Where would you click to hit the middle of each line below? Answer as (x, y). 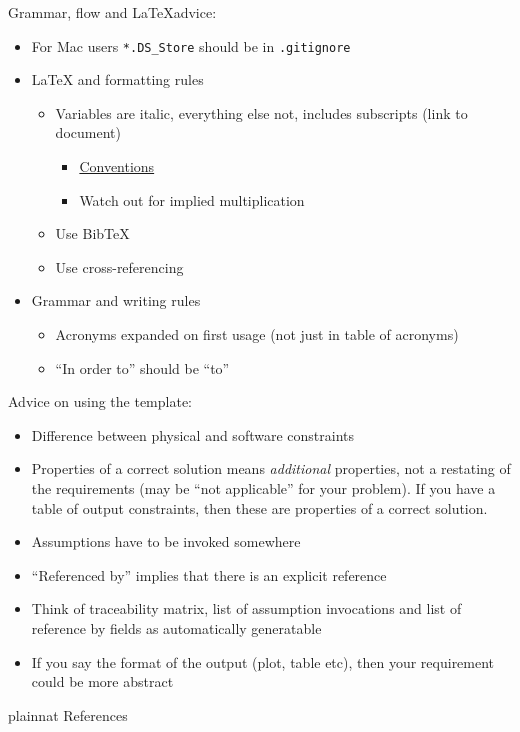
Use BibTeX (92, 233)
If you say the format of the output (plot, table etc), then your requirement (263, 661)
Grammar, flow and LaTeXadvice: (112, 12)
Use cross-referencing (119, 266)
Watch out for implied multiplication (192, 199)
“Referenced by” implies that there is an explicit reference (209, 574)
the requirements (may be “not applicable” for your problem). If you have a (263, 487)
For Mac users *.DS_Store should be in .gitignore (191, 45)
